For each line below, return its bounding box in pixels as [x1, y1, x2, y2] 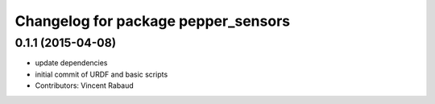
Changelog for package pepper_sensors [14, 12, 290, 30]
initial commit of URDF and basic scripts [35, 69, 168, 79]
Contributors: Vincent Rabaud [35, 81, 135, 90]
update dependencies [35, 58, 108, 68]
